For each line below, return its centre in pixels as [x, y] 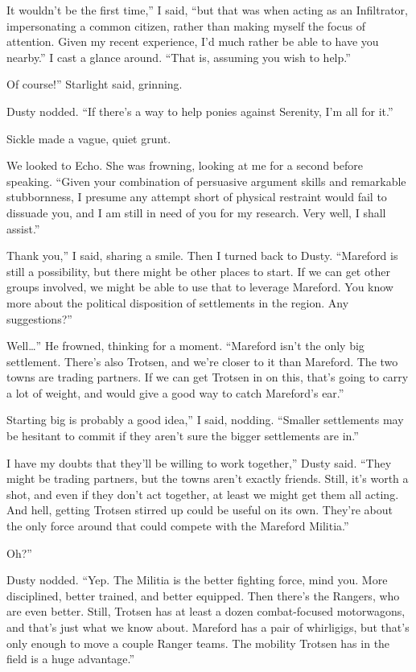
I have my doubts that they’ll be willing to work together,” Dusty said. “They [199, 462]
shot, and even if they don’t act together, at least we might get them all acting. [203, 494]
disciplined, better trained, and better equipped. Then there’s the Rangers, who [203, 595]
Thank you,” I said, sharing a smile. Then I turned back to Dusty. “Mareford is [202, 256]
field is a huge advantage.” [71, 659]
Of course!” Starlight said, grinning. [95, 84]
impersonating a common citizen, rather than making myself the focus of [186, 25]
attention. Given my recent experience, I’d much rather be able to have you [193, 41]
